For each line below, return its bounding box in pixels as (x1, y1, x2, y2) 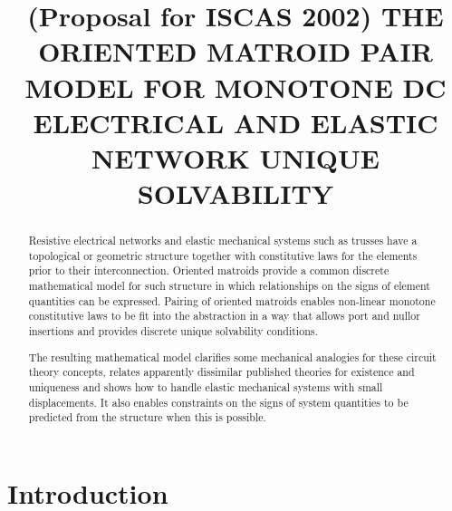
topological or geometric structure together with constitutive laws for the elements (28, 247, 418, 263)
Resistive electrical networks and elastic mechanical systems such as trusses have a (28, 233, 418, 248)
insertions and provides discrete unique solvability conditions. (28, 323, 318, 339)
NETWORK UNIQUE (91, 139, 380, 176)
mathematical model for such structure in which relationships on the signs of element (28, 278, 430, 294)
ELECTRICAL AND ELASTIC (33, 103, 438, 140)
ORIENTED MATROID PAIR (38, 33, 433, 70)
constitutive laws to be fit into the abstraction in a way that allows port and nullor (28, 308, 420, 323)
